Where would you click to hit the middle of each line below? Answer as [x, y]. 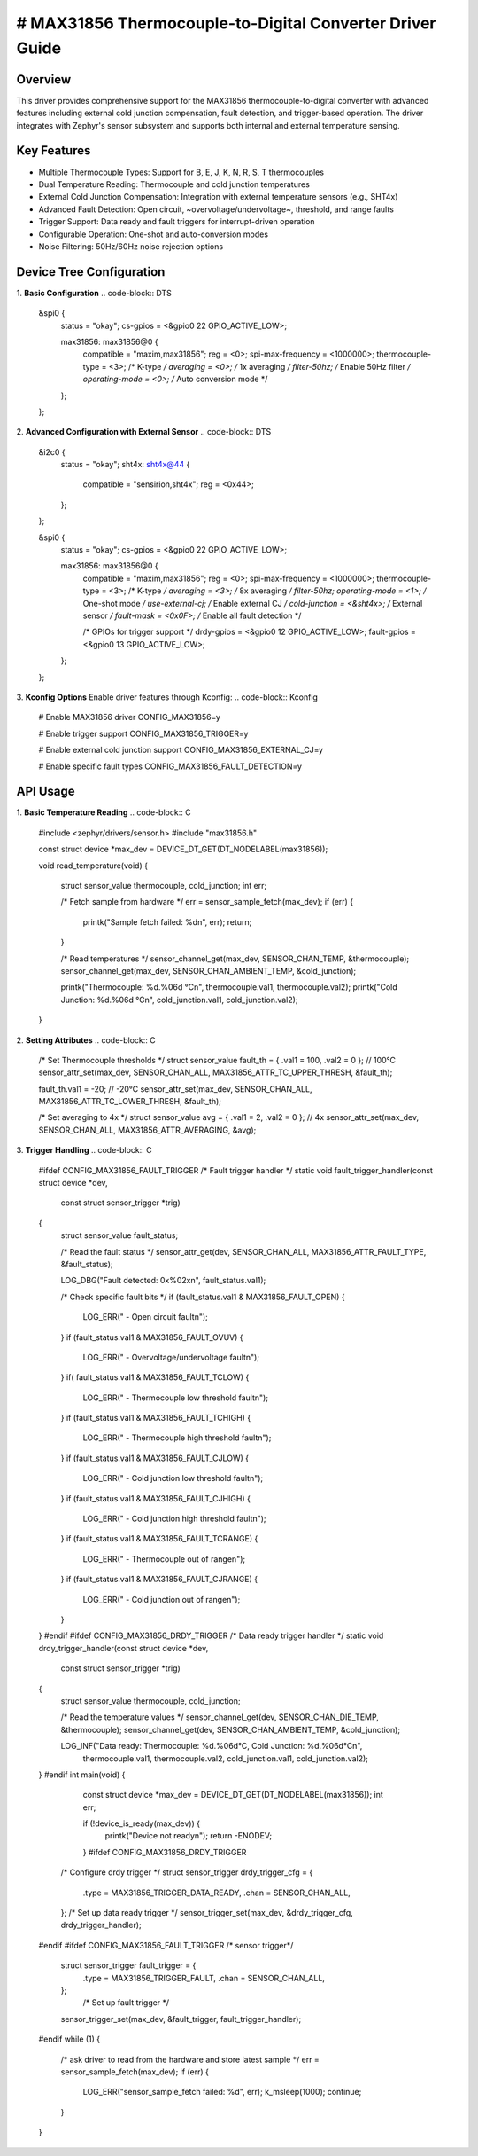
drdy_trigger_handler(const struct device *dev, [123, 1648]
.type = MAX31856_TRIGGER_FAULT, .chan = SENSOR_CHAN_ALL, [204, 1978]
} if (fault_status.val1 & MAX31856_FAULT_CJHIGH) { [156, 1498]
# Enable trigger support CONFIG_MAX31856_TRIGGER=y [143, 733]
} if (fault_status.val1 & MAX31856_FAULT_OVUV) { [152, 1337]
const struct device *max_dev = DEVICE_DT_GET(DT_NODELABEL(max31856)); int [233, 1795]
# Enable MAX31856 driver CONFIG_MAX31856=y [130, 717]
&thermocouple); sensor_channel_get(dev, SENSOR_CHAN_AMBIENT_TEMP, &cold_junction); [231, 1729]
